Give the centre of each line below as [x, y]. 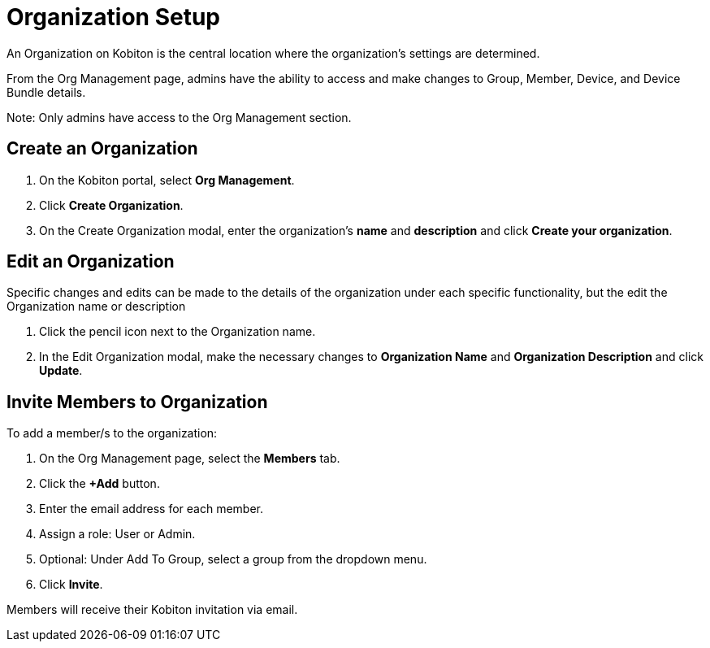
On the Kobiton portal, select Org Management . [167, 180]
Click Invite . [71, 585]
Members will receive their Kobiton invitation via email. [152, 610]
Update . [61, 371]
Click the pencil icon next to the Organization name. [177, 332]
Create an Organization [102, 149]
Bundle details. [46, 92]
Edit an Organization [91, 262]
